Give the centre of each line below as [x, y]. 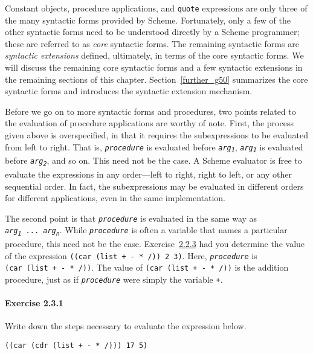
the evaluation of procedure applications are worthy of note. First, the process [149, 123]
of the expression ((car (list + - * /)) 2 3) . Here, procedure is [131, 255]
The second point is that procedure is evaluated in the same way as [131, 218]
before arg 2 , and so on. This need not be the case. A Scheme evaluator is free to [153, 161]
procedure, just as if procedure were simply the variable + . [114, 279]
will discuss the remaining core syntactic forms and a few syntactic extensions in [154, 67]
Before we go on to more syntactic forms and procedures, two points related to [150, 111]
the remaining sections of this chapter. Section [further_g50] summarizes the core [156, 79]
